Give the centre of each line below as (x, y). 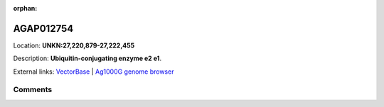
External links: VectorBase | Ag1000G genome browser (94, 72)
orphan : (25, 8)
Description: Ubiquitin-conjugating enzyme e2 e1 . (87, 58)
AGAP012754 (43, 28)
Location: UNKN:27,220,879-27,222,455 (74, 45)
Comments (33, 90)
